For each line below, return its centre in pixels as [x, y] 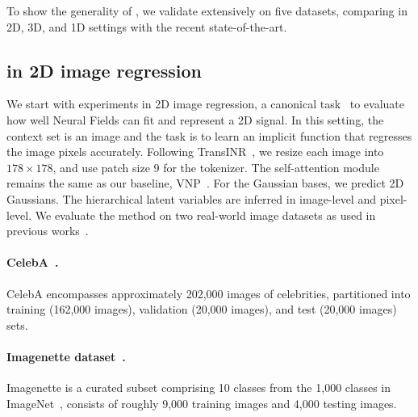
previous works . [48, 231]
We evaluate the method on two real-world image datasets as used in [205, 215]
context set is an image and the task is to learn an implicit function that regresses [209, 135]
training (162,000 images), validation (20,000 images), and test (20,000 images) [202, 309]
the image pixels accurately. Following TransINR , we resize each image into [195, 152]
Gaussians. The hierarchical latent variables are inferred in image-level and [191, 198]
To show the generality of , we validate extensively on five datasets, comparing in [207, 11]
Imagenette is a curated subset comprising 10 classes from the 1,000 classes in [199, 388]
